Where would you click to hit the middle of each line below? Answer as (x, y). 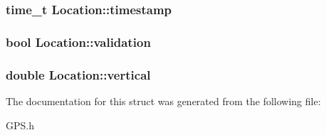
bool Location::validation (78, 42)
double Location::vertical (78, 74)
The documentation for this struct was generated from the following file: (163, 101)
